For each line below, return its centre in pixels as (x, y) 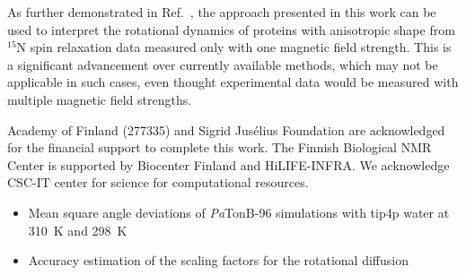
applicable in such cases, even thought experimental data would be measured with (233, 82)
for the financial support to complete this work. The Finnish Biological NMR (220, 147)
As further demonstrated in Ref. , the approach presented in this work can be (222, 12)
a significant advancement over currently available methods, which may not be (223, 64)
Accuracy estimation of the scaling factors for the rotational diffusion (218, 260)
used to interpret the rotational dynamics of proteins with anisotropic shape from (231, 29)
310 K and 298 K (78, 230)
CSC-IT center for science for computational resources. (158, 182)
